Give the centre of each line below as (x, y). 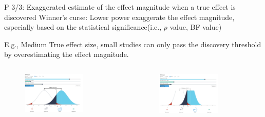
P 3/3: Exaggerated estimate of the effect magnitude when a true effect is (120, 7)
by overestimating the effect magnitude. (67, 54)
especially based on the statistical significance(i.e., (83, 27)
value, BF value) (196, 27)
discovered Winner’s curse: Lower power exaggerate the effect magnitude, (119, 17)
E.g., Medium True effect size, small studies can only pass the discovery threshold (133, 44)
